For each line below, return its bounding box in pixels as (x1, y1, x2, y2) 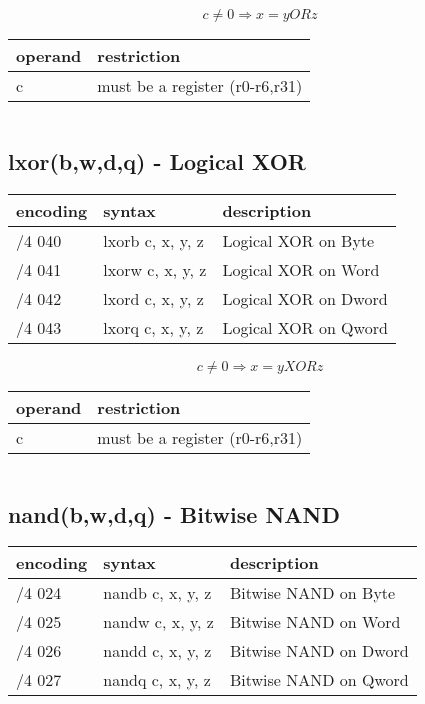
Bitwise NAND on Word (229, 610, 401, 634)
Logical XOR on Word (222, 258, 380, 282)
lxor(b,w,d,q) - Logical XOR (8, 146, 306, 177)
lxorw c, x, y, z (103, 258, 207, 282)
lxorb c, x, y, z (103, 229, 204, 253)
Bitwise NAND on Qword (229, 668, 409, 692)
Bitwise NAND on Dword (229, 639, 409, 663)
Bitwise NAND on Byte (229, 581, 396, 605)
